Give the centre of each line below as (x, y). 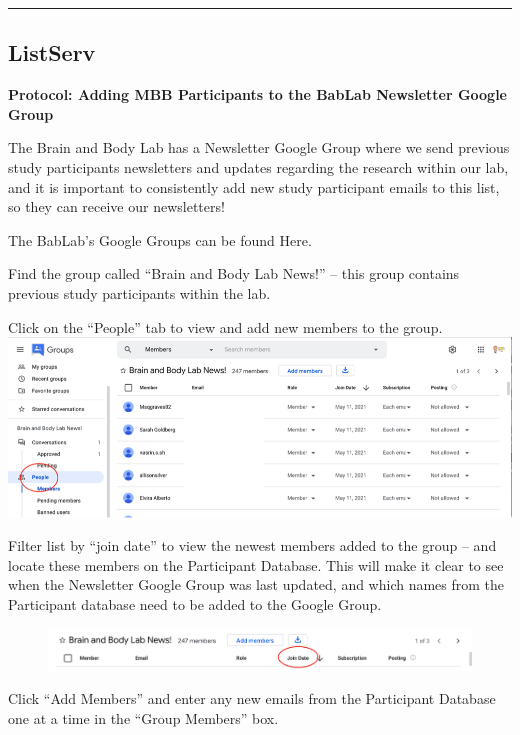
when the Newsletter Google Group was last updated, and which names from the (256, 584)
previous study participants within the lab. (139, 292)
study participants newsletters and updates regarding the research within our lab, (258, 166)
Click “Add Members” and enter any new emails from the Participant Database (252, 698)
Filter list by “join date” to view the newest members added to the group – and (252, 545)
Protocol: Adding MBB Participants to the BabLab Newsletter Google (258, 94)
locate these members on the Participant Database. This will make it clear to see (256, 564)
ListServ (52, 52)
